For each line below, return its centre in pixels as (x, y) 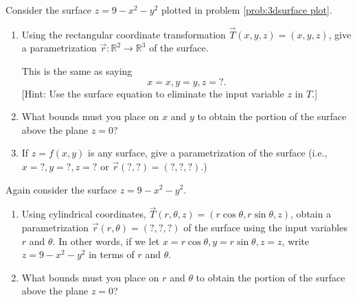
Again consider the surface (61, 189)
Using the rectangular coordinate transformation (124, 34)
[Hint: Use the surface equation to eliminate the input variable (153, 93)
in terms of (112, 254)
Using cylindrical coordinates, (84, 214)
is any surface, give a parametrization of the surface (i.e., (208, 153)
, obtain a (311, 214)
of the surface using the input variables (265, 227)
